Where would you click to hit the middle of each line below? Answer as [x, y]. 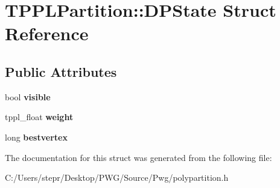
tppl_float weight [39, 117]
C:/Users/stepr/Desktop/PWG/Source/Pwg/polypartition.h [117, 177]
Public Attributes [61, 71]
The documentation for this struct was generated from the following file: [138, 157]
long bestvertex [36, 137]
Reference [47, 33]
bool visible [28, 96]
